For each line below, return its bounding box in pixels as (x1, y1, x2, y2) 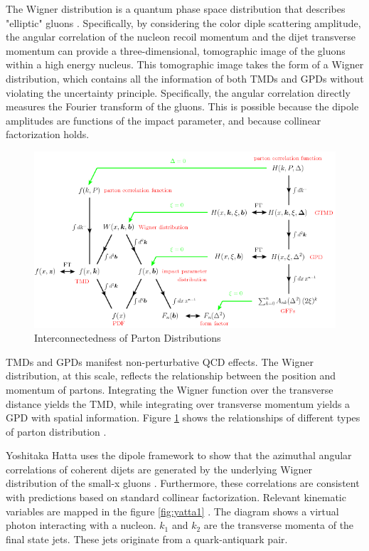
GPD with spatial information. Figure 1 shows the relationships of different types (6, 410, 360, 425)
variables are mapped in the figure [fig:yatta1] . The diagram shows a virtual (6, 503, 339, 518)
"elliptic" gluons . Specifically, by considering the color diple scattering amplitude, (6, 15, 361, 30)
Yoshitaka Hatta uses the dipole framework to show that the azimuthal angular (6, 448, 352, 463)
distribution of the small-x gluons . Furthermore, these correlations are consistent (6, 476, 360, 490)
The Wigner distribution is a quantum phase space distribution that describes (6, 1, 346, 16)
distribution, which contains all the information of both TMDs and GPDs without (6, 70, 364, 85)
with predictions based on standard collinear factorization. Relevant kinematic (6, 490, 346, 505)
